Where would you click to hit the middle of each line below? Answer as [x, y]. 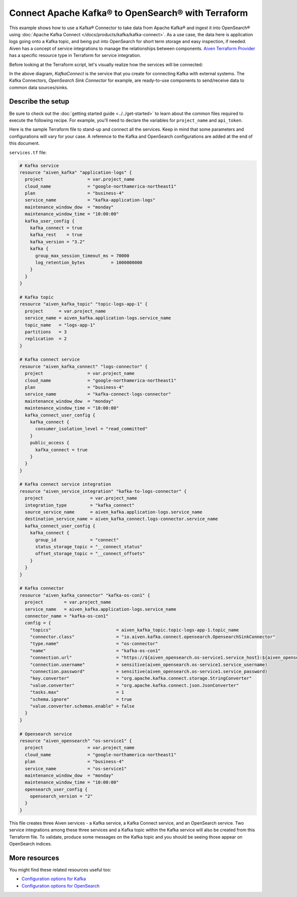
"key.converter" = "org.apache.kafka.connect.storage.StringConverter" [141, 678]
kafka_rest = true [56, 235]
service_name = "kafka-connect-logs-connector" [98, 394]
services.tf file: [28, 152]
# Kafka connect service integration [65, 484]
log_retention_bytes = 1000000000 [89, 262]
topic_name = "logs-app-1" [60, 325]
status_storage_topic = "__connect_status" [89, 547]
